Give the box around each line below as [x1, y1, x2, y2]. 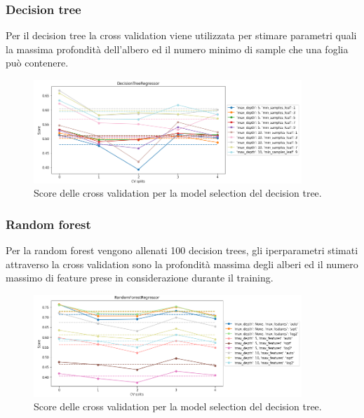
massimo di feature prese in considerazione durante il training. [6, 270, 274, 285]
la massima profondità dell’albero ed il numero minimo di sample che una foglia [6, 41, 349, 56]
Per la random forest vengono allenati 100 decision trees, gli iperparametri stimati [6, 243, 358, 258]
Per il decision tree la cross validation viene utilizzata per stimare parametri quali [6, 28, 357, 43]
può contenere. [6, 55, 69, 70]
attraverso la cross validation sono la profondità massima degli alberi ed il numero [6, 256, 358, 271]
